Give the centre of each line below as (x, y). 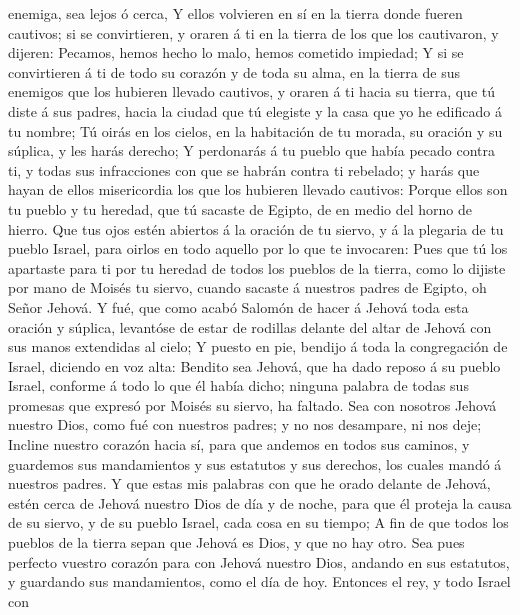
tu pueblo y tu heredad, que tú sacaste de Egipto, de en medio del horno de (240, 208)
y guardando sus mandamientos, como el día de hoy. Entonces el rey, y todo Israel (259, 581)
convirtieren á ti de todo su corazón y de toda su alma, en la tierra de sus (234, 71)
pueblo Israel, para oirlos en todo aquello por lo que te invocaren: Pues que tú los (258, 248)
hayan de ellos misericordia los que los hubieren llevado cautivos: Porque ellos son (258, 189)
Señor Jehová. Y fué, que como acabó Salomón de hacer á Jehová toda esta (238, 306)
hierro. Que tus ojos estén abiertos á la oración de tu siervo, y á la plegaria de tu (256, 228)
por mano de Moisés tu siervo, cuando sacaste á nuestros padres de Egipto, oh (247, 287)
